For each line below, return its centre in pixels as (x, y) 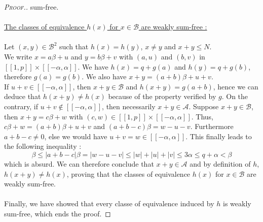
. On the (235, 96)
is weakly (237, 203)
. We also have (104, 76)
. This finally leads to (219, 136)
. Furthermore (212, 126)
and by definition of (220, 163)
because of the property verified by (162, 96)
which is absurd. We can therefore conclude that (79, 163)
